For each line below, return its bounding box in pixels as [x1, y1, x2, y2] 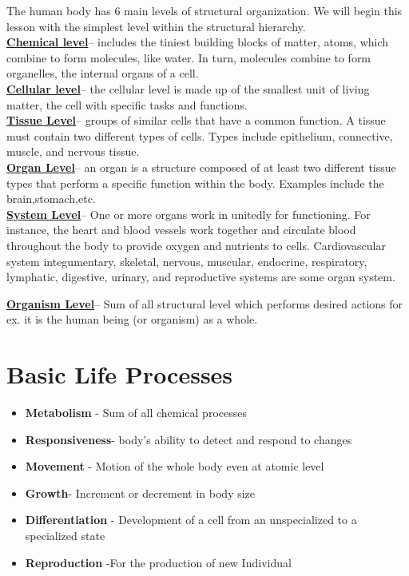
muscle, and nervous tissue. [6, 143, 140, 160]
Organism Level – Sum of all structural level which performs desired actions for [6, 295, 403, 312]
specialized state [25, 526, 105, 543]
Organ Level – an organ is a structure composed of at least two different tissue [6, 158, 396, 175]
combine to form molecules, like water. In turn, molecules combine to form [6, 49, 371, 66]
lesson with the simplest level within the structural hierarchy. [6, 18, 306, 34]
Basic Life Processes [6, 358, 233, 391]
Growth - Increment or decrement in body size [25, 484, 256, 501]
